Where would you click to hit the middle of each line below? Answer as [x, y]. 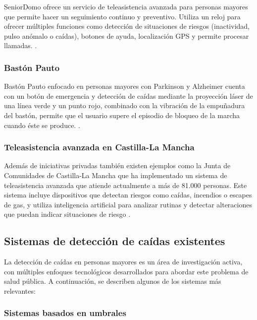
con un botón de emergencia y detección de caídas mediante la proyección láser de [128, 96]
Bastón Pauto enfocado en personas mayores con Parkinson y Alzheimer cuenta [125, 86]
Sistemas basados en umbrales [65, 313]
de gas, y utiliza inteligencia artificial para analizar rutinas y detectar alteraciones [128, 204]
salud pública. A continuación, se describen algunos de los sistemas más [113, 281]
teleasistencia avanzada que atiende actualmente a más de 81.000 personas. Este [126, 185]
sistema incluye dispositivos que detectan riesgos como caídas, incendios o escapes [128, 195]
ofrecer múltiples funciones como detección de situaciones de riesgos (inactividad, [127, 26]
